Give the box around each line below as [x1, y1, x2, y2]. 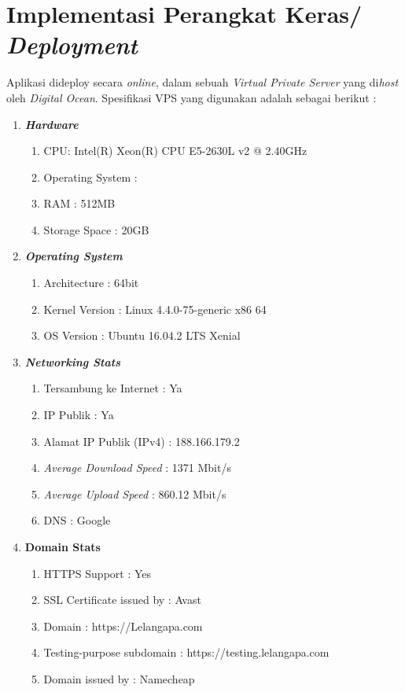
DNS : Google [43, 512, 111, 528]
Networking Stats [24, 353, 120, 370]
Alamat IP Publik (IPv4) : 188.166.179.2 [43, 432, 240, 449]
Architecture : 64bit [43, 274, 139, 291]
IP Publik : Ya [43, 407, 114, 423]
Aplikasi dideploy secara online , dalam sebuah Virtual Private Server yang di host [6, 74, 399, 90]
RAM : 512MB [43, 195, 116, 212]
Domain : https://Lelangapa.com [43, 617, 203, 634]
